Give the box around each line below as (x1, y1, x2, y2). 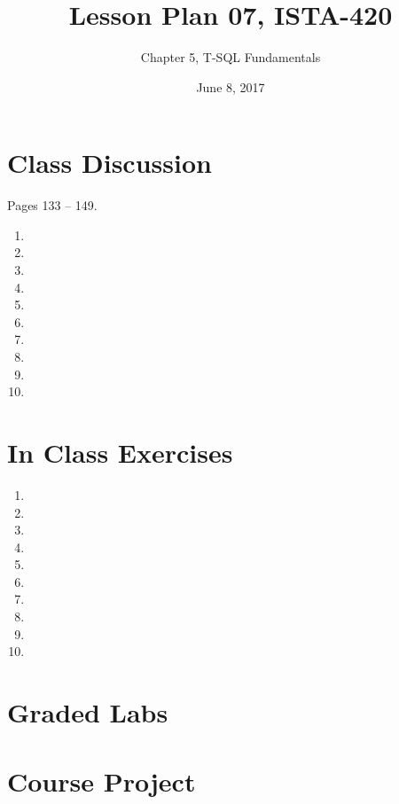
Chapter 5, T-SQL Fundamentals (140, 48, 321, 66)
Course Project (7, 763, 196, 800)
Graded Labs (7, 694, 168, 730)
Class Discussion (7, 144, 212, 181)
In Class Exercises (7, 433, 233, 470)
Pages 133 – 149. (7, 196, 98, 215)
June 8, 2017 (196, 77, 265, 96)
